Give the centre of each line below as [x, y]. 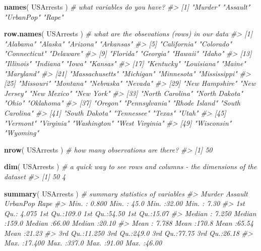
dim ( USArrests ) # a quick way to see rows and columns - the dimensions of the [130, 166]
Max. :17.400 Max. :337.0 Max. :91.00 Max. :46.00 [83, 243]
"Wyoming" [22, 133]
